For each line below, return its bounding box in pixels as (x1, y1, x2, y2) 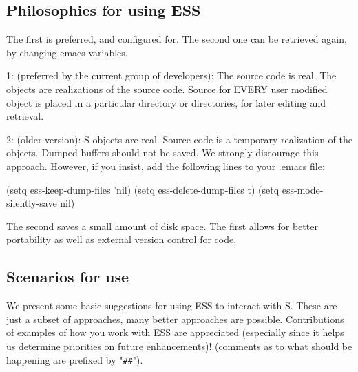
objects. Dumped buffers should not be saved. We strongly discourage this (6, 145, 319, 160)
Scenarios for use (6, 266, 129, 287)
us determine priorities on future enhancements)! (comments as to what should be (6, 338, 352, 353)
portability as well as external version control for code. (6, 232, 237, 247)
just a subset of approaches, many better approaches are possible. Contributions (6, 311, 344, 326)
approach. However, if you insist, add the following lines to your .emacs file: (6, 158, 325, 173)
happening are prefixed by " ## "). (6, 352, 143, 366)
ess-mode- (282, 182, 324, 196)
